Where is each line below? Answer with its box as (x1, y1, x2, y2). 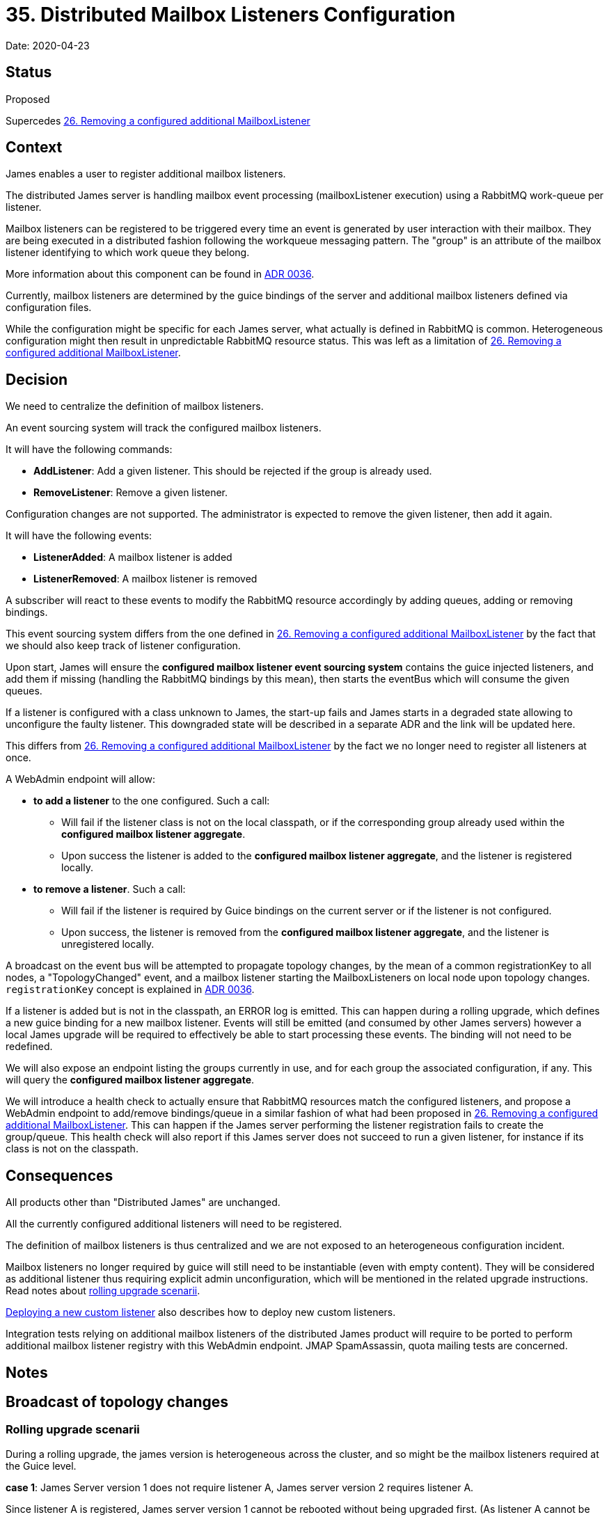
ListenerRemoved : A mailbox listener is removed (33, 573, 258, 585)
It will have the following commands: (6, 443, 173, 456)
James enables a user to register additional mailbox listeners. (6, 168, 286, 180)
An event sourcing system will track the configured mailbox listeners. (6, 422, 322, 434)
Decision (6, 370, 68, 388)
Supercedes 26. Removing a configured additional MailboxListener (6, 114, 310, 127)
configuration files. (6, 301, 92, 314)
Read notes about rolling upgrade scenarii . (6, 1285, 200, 1297)
